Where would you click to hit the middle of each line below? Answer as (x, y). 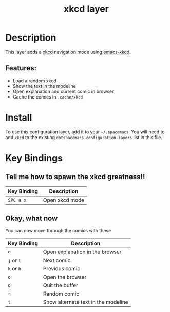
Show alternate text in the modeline (86, 302)
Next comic (57, 260)
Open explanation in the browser (82, 252)
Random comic (61, 294)
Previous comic (62, 268)
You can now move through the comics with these (58, 230)
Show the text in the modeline (44, 86)
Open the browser (65, 277)
